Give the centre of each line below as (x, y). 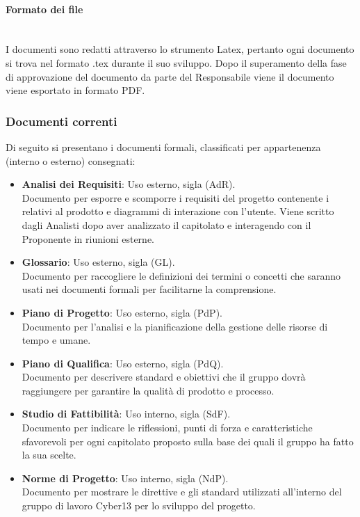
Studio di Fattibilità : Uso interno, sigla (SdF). (126, 414)
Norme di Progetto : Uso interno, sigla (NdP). (125, 478)
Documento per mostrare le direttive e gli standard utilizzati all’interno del (182, 492)
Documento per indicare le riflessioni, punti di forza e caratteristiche (167, 428)
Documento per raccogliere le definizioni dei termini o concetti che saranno (181, 275)
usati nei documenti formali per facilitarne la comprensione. (149, 289)
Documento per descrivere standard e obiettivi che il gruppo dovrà (164, 377)
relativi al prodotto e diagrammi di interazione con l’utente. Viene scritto (178, 211)
